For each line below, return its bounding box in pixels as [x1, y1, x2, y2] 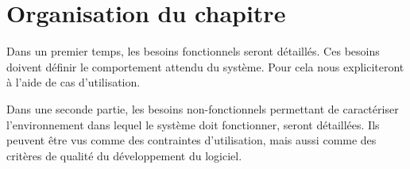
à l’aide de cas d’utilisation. [6, 74, 141, 90]
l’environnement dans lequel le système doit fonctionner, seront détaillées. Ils [6, 116, 380, 133]
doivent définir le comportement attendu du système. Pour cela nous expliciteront [6, 58, 404, 75]
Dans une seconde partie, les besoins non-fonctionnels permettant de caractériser [6, 100, 399, 117]
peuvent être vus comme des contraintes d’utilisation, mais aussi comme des [6, 132, 377, 148]
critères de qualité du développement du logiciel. [6, 147, 242, 163]
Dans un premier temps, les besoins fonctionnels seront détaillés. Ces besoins [6, 43, 380, 60]
